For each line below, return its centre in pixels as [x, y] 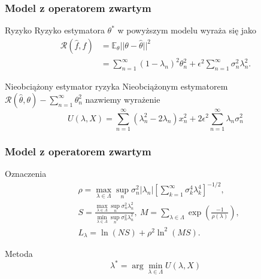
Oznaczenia [26, 174]
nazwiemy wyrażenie [123, 99]
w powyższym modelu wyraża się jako [187, 30]
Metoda [19, 254]
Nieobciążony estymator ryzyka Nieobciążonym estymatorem [116, 86]
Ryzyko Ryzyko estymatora [55, 30]
